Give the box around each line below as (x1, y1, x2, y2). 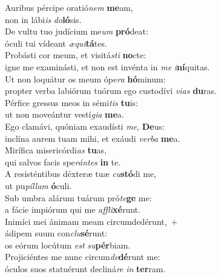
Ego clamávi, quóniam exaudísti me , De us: (5, 119, 165, 132)
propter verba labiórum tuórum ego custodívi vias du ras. (5, 84, 217, 97)
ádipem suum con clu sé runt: (5, 227, 108, 239)
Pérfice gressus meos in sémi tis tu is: (5, 96, 138, 108)
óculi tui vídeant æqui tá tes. (5, 36, 107, 49)
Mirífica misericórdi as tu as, (5, 144, 107, 156)
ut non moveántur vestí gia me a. (5, 108, 124, 121)
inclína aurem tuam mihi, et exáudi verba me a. (5, 132, 180, 144)
